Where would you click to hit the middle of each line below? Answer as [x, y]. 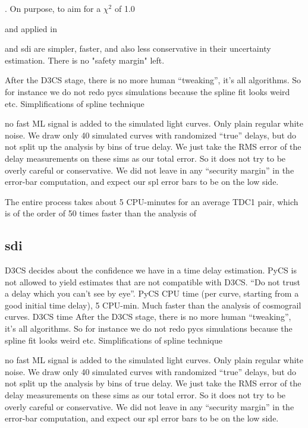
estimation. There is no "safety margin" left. [85, 60]
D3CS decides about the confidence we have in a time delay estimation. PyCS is [151, 270]
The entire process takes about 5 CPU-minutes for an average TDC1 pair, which [152, 201]
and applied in [31, 28]
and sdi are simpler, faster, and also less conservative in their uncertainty [138, 48]
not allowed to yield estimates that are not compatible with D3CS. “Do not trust [153, 281]
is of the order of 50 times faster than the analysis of [101, 213]
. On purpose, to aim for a [53, 8]
